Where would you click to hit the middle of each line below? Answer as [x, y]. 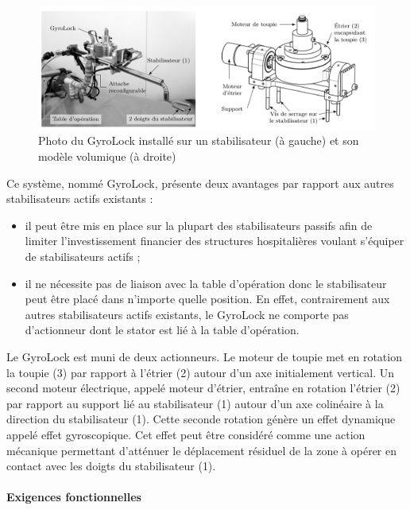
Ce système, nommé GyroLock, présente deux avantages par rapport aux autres [200, 183]
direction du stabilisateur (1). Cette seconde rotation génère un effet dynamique [201, 419]
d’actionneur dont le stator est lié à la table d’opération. [162, 330]
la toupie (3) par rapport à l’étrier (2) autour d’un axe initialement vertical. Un [200, 372]
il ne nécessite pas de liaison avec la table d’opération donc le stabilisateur [206, 283]
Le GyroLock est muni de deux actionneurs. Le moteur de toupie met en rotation [204, 356]
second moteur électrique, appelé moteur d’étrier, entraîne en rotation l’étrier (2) [203, 388]
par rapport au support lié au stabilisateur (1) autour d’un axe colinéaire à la [195, 403]
